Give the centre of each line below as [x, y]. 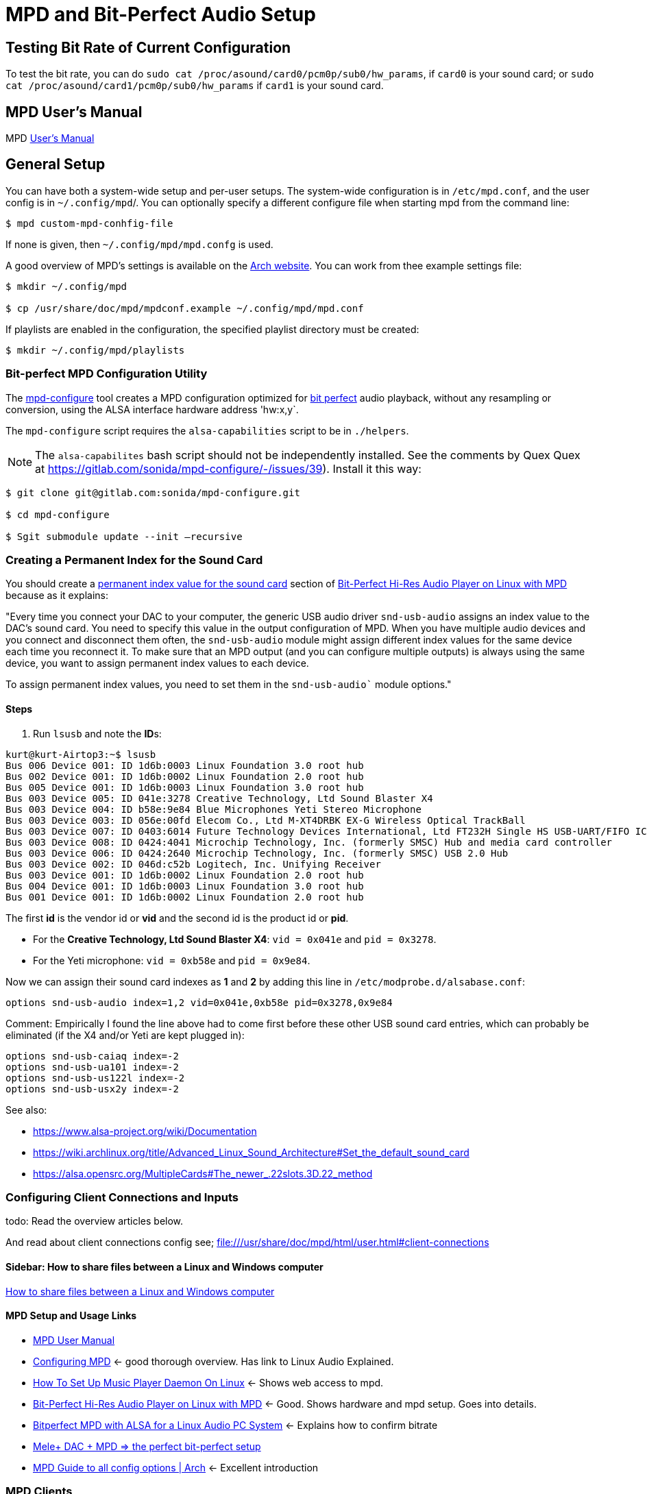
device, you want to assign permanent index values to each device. [157, 663]
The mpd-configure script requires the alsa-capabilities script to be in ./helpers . [207, 430]
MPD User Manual [74, 1340]
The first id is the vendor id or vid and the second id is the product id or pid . [177, 918]
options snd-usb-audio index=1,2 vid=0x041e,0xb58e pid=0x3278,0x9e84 [199, 1002]
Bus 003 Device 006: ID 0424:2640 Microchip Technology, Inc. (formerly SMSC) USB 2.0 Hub [257, 853]
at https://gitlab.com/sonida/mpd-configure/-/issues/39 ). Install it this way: [228, 468]
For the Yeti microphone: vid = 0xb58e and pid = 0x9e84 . [172, 960]
